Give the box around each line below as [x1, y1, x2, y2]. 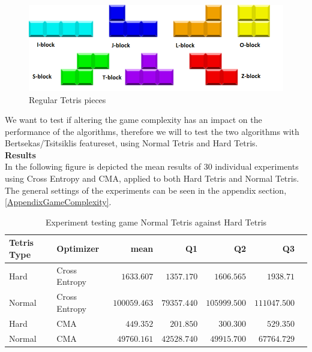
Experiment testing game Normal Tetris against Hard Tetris [45, 215, 267, 228]
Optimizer [56, 242, 100, 255]
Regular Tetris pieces [29, 93, 106, 106]
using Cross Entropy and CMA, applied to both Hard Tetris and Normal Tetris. [5, 172, 299, 185]
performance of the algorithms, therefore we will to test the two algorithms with [5, 125, 299, 137]
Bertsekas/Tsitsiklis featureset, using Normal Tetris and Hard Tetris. [5, 137, 258, 149]
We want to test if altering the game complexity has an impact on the [5, 113, 262, 126]
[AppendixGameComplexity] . [5, 195, 112, 208]
